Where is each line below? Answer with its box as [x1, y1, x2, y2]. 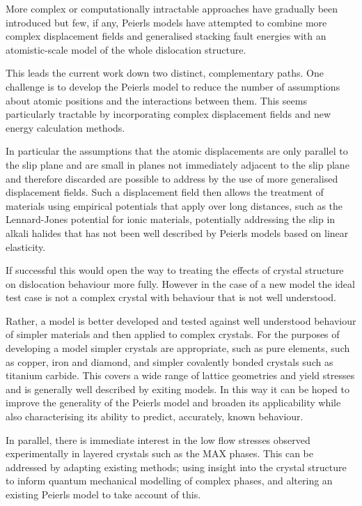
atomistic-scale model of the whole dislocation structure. [6, 42, 246, 56]
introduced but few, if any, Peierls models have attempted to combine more [6, 15, 327, 29]
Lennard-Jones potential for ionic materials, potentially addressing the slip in [6, 212, 336, 227]
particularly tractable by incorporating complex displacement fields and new [6, 107, 331, 121]
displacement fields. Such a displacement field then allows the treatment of [6, 185, 324, 199]
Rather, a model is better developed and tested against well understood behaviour [6, 313, 356, 328]
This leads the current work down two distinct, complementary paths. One [6, 66, 324, 80]
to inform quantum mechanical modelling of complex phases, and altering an [6, 473, 333, 488]
